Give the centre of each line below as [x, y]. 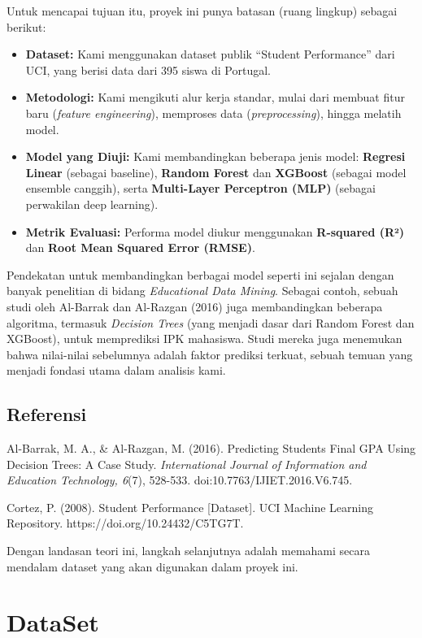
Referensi [47, 414]
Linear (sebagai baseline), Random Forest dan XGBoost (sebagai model [216, 172]
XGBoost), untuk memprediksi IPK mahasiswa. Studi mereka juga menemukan [204, 339]
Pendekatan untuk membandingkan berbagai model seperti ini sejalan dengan [200, 274]
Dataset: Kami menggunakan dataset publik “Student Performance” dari [210, 54]
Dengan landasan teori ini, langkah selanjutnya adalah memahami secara [188, 551]
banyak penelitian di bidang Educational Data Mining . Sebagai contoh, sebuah [202, 291]
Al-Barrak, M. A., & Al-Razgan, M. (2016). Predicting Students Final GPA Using [211, 448]
